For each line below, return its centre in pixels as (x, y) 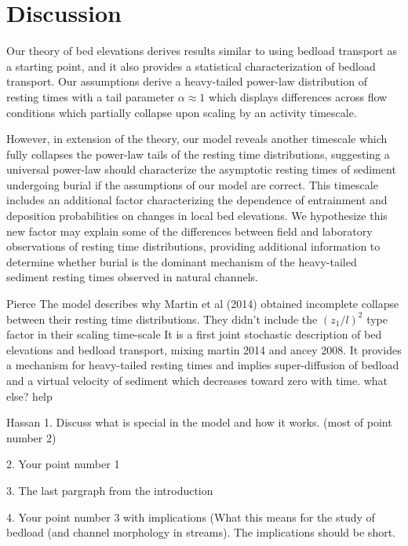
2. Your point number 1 (63, 464)
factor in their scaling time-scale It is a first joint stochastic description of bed (194, 334)
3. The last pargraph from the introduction (110, 490)
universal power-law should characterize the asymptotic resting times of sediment (201, 169)
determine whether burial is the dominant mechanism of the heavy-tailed (182, 261)
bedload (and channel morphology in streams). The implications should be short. (201, 532)
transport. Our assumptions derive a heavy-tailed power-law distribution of (187, 81)
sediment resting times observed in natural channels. (132, 277)
